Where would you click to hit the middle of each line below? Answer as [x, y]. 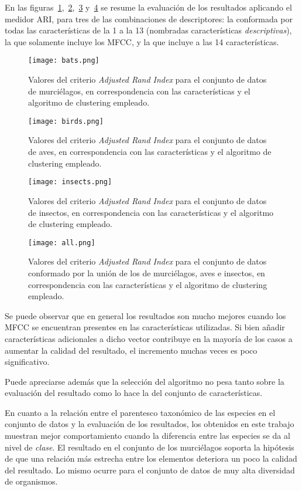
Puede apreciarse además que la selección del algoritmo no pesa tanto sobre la [145, 381]
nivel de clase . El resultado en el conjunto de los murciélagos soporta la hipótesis [150, 447]
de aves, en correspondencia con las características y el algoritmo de [150, 152]
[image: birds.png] [66, 121]
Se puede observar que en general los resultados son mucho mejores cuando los [145, 315]
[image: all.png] [62, 243]
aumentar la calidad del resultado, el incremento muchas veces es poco [131, 350]
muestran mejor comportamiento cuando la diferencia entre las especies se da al [147, 436]
